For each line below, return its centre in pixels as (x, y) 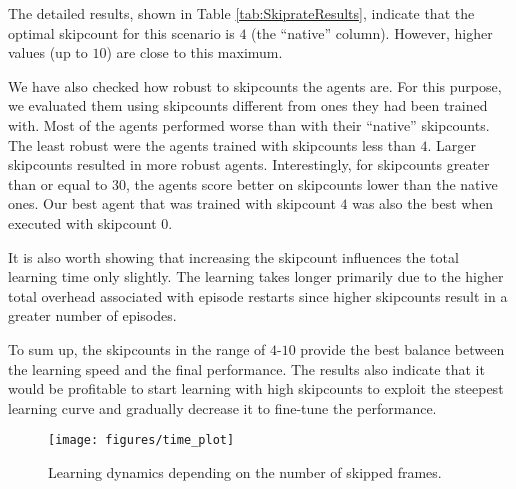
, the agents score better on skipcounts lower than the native (311, 183)
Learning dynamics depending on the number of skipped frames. (245, 471)
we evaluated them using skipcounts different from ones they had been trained (248, 105)
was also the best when (423, 203)
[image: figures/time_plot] (141, 440)
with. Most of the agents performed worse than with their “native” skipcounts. (249, 124)
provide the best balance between (402, 348)
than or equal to (58, 183)
